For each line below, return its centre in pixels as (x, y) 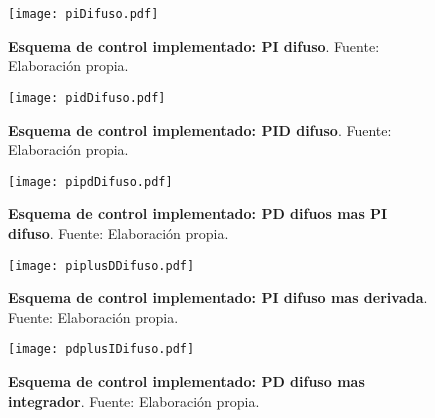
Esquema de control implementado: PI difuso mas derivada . (218, 297)
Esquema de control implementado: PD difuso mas (186, 381)
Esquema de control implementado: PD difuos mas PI (198, 213)
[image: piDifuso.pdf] (83, 14)
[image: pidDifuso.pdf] (87, 97)
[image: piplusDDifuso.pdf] (101, 265)
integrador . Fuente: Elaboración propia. (134, 400)
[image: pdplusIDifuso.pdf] (101, 349)
